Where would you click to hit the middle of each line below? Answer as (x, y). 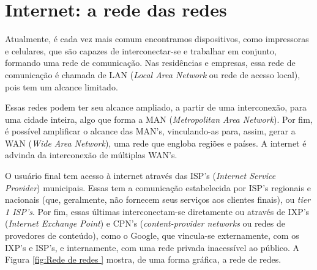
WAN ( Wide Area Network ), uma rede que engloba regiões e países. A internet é (156, 143)
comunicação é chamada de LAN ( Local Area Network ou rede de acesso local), (153, 74)
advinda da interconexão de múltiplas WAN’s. (91, 155)
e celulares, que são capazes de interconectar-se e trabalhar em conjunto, (141, 50)
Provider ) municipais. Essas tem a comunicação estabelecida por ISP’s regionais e (158, 187)
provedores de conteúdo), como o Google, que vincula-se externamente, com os (152, 235)
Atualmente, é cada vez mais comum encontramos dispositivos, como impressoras (157, 39)
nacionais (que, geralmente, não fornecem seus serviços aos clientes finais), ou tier (158, 199)
